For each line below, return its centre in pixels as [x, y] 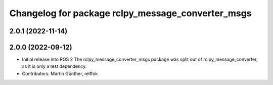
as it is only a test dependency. [54, 66]
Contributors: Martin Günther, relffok [60, 73]
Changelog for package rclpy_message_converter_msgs [131, 13]
